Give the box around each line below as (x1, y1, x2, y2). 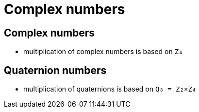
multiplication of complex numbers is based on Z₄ (23, 47, 183, 56)
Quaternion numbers (4, 64, 107, 76)
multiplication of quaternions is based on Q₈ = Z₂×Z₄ (23, 85, 197, 93)
